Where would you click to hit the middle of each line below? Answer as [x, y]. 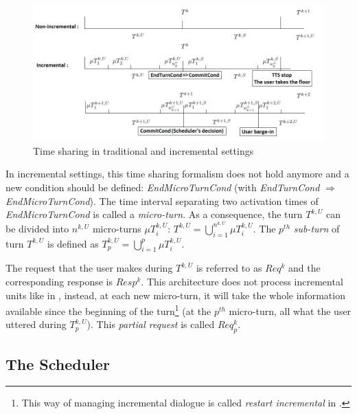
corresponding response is [59, 281]
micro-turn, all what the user [290, 310]
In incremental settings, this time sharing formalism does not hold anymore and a [177, 174]
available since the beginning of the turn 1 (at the [108, 310]
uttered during [36, 324]
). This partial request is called [151, 324]
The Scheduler [58, 363]
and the [304, 268]
